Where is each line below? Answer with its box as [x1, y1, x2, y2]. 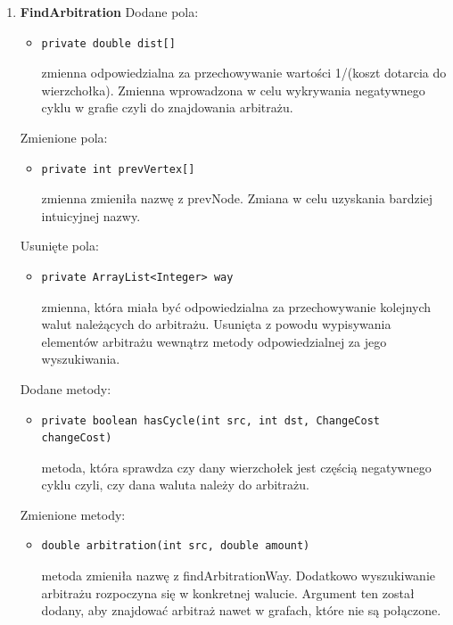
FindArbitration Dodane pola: [20, 3, 199, 21]
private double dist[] [41, 37, 176, 50]
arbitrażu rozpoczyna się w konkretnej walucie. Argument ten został [41, 583, 415, 602]
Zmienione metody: [20, 505, 126, 523]
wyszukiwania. [41, 350, 120, 368]
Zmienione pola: [20, 127, 108, 146]
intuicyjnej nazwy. [41, 206, 141, 225]
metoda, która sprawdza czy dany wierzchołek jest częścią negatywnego [41, 457, 432, 476]
